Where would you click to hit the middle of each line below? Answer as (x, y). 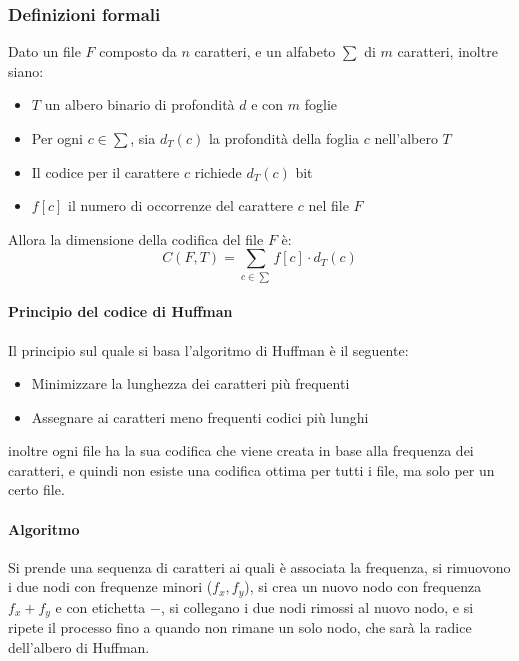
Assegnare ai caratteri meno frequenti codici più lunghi (200, 416)
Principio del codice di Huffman (120, 311)
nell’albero (406, 138)
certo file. (36, 489)
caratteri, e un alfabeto (265, 51)
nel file (328, 205)
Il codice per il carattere (105, 171)
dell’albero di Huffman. (79, 646)
